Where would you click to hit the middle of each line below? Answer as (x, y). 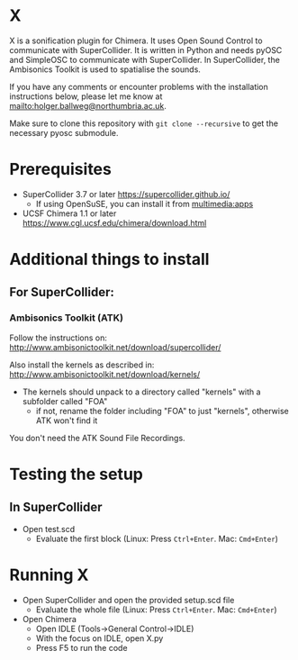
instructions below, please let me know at (86, 96)
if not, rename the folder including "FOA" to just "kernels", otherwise (163, 411)
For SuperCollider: (62, 292)
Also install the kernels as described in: (82, 365)
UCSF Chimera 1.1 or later (69, 213)
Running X (49, 575)
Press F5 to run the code (81, 647)
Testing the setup (77, 474)
